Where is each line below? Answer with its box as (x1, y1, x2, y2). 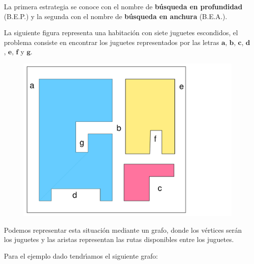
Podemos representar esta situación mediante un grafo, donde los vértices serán (4, 224, 242, 235)
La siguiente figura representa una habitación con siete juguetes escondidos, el (4, 27, 238, 38)
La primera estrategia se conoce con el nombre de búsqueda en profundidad (4, 1, 243, 11)
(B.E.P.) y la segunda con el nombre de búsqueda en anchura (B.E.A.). (4, 11, 228, 21)
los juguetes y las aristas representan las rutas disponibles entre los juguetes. (4, 234, 234, 244)
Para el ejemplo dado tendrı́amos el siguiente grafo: (4, 250, 158, 261)
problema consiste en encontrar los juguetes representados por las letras (4, 37, 219, 47)
